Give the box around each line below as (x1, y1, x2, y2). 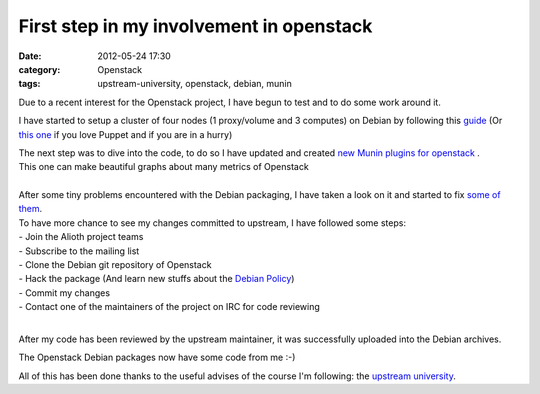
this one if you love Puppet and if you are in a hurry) (18, 128, 233, 140)
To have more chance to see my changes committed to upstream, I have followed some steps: (18, 216, 407, 229)
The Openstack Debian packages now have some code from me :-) (18, 351, 296, 364)
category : (18, 63, 61, 75)
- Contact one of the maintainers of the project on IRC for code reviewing (18, 301, 320, 313)
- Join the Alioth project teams (18, 231, 144, 243)
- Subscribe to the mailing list (18, 245, 140, 257)
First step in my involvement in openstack (18, 15, 373, 37)
